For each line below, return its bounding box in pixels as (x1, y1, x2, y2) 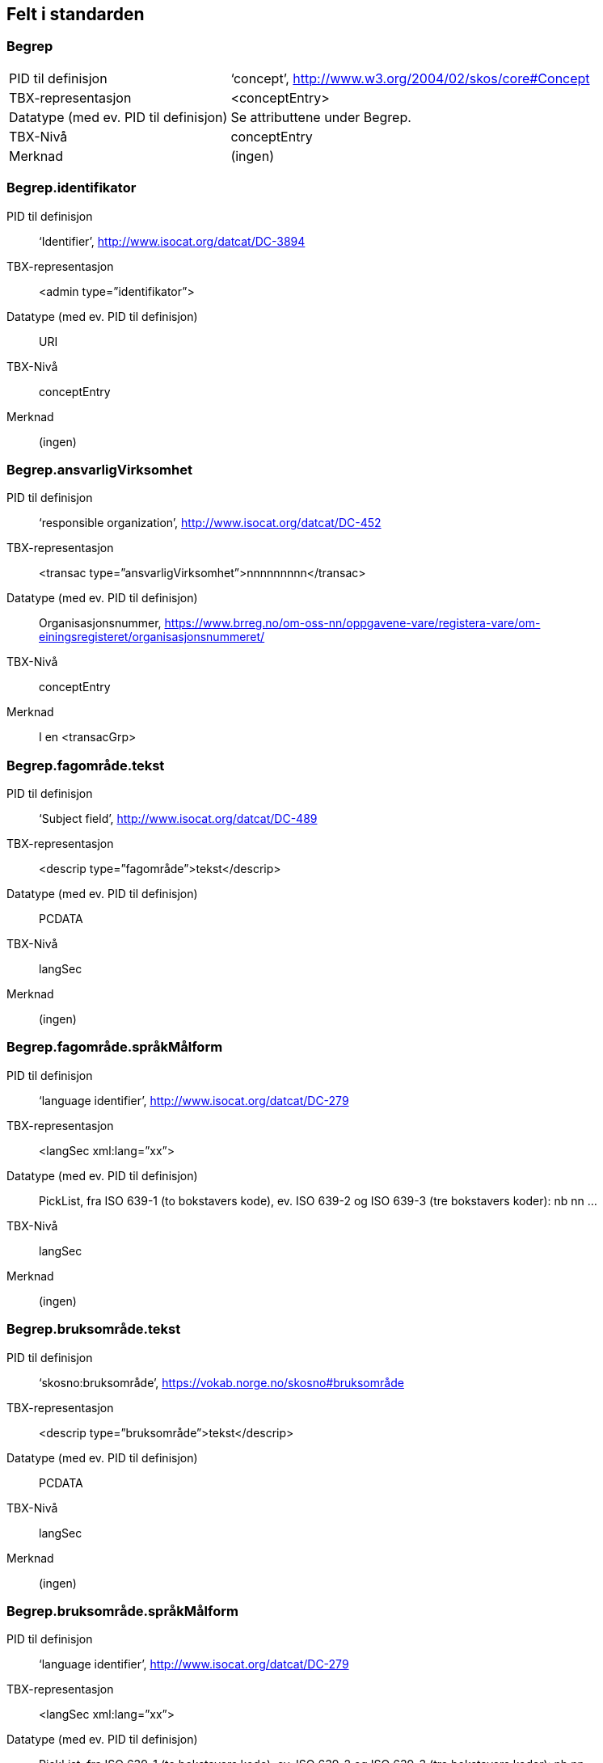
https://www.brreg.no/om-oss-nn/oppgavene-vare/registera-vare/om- (164, 616, 541, 631)
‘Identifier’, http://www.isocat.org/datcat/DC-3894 (39, 234, 306, 248)
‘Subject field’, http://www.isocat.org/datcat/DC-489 (39, 812, 318, 826)
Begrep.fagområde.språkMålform (6, 1039, 223, 1056)
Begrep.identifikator (6, 179, 137, 196)
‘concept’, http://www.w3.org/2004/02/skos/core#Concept (230, 70, 590, 86)
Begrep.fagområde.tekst (6, 757, 165, 774)
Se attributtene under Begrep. (230, 108, 411, 125)
